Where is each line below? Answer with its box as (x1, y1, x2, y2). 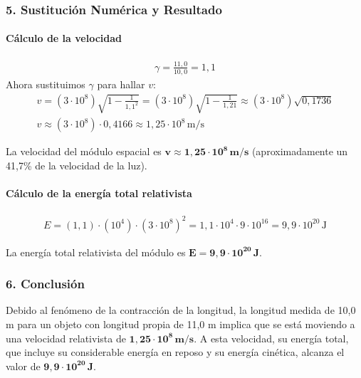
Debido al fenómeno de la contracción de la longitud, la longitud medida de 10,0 (6, 303, 356, 317)
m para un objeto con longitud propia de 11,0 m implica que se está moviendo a (6, 316, 355, 331)
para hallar (97, 76, 145, 91)
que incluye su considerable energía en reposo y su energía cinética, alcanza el (6, 345, 345, 359)
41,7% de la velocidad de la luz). (6, 157, 147, 172)
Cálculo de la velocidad (6, 31, 122, 46)
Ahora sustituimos (6, 76, 85, 91)
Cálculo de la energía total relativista (6, 185, 192, 200)
